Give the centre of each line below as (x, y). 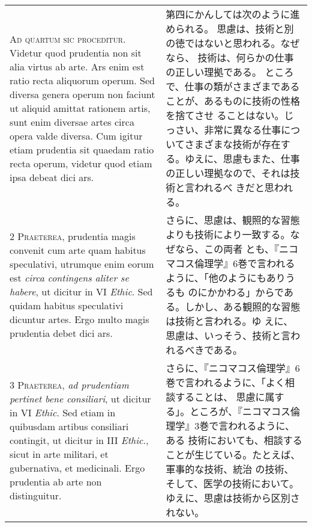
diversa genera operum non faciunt (82, 94)
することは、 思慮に (220, 397)
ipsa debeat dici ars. (52, 177)
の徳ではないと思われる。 (223, 43)
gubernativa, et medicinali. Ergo (77, 467)
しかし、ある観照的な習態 (243, 307)
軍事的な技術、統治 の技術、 (230, 469)
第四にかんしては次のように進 (233, 14)
